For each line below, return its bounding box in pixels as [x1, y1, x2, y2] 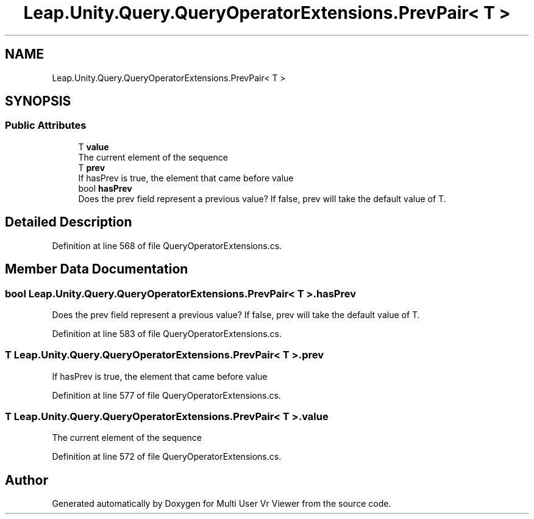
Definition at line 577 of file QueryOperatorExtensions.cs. [52, 390, 281, 401]
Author [5, 472, 48, 488]
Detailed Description [5, 214, 132, 230]
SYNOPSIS [5, 93, 71, 109]
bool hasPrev [78, 183, 132, 194]
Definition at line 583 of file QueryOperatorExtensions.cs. [52, 328, 282, 339]
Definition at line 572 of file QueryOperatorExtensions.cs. [52, 451, 282, 462]
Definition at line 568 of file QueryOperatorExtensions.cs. [52, 240, 282, 251]
